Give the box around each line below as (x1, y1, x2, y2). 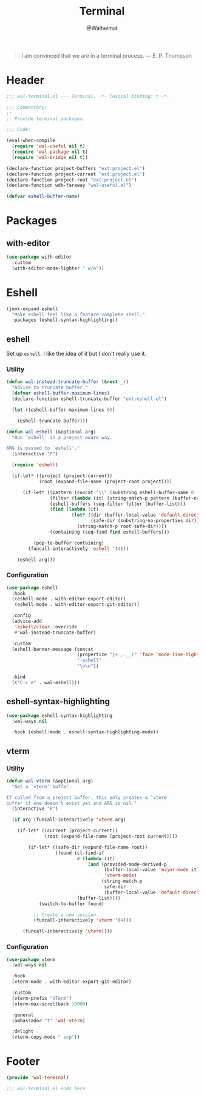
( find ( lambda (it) (49, 506, 99, 512)
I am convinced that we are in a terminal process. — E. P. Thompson (21, 52, 192, 59)
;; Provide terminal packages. (6, 115, 86, 122)
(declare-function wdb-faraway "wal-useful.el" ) (6, 182, 132, 189)
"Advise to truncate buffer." (12, 384, 88, 391)
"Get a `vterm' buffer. (12, 783, 72, 790)
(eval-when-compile (6, 138, 56, 144)
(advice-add (12, 618, 42, 625)
